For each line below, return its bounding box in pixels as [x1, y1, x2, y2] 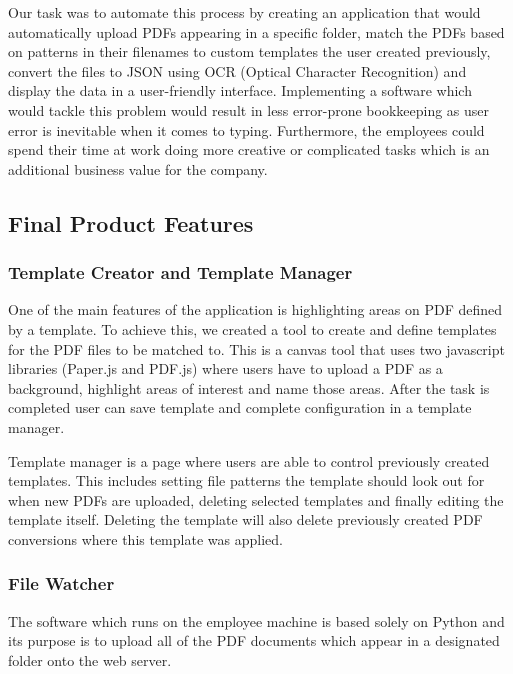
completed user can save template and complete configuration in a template [8, 397, 472, 418]
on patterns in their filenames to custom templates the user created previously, [8, 41, 491, 62]
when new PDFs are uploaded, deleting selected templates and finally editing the [8, 489, 504, 510]
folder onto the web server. [8, 649, 172, 670]
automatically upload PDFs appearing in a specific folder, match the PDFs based [8, 21, 505, 42]
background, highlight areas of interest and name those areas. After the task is [8, 377, 490, 398]
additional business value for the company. [8, 158, 268, 179]
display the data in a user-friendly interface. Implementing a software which [8, 80, 472, 101]
